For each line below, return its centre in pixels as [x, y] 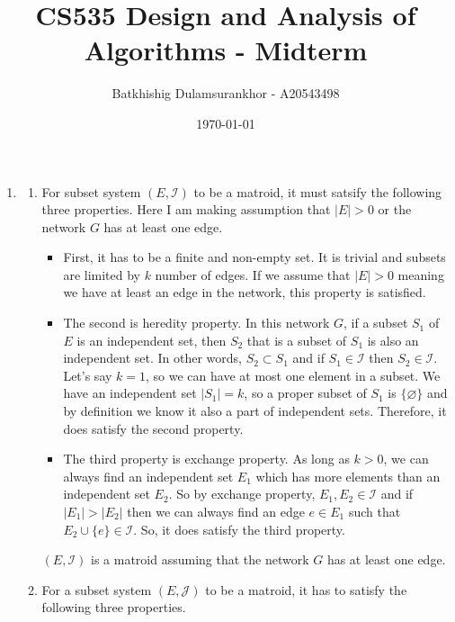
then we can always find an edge [216, 511]
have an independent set [130, 393]
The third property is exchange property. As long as [206, 459]
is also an [393, 340]
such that [375, 511]
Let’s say [88, 375]
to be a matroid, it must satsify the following [318, 191]
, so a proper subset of [305, 393]
